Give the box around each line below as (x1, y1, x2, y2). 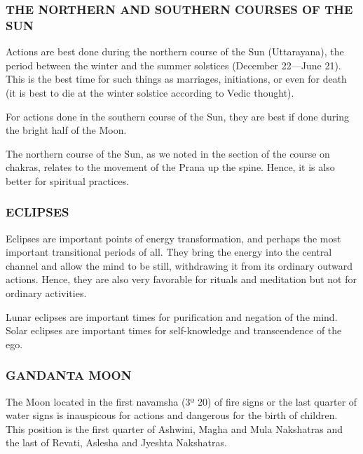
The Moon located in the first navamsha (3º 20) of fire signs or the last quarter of (6, 394, 357, 408)
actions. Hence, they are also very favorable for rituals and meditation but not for (6, 272, 357, 287)
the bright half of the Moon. (6, 123, 127, 137)
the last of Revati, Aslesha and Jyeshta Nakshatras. (6, 435, 227, 450)
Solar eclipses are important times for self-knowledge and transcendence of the (6, 323, 342, 338)
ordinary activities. (6, 286, 87, 301)
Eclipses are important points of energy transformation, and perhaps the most (6, 231, 341, 245)
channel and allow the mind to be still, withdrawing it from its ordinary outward (6, 258, 353, 273)
